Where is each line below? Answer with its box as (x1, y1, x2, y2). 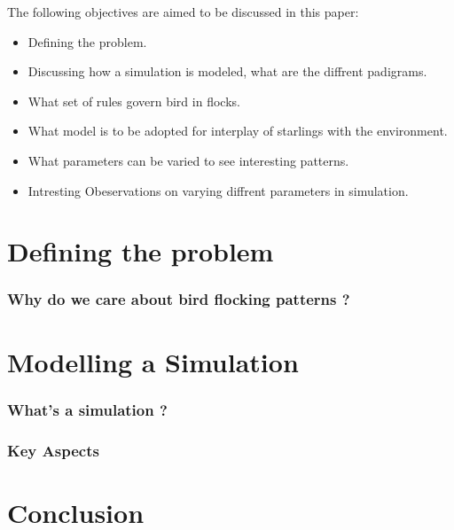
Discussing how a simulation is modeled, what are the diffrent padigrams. (27, 62, 427, 81)
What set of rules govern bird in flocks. (27, 91, 240, 110)
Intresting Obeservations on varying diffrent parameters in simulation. (27, 181, 409, 199)
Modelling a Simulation (7, 343, 299, 379)
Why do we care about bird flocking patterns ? (7, 288, 350, 310)
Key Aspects (7, 439, 99, 461)
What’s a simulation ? (7, 398, 168, 420)
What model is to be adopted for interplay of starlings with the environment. (27, 121, 448, 140)
